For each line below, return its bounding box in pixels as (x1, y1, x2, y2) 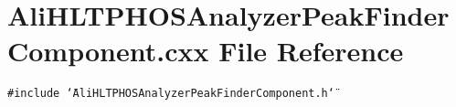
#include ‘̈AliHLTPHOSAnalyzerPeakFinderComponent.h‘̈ (7, 87, 334, 101)
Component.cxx (7, 32, 209, 70)
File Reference (218, 32, 404, 70)
